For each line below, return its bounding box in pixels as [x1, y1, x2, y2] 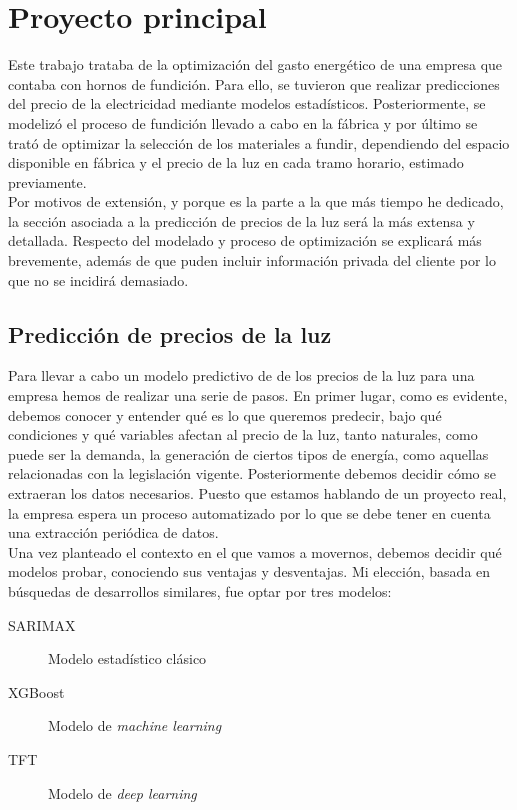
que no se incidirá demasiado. [8, 269, 189, 290]
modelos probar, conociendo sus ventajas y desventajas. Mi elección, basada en [8, 561, 491, 582]
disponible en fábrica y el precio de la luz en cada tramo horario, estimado [8, 152, 464, 173]
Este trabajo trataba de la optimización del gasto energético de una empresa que [8, 54, 503, 75]
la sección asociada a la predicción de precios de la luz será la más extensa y [8, 210, 475, 231]
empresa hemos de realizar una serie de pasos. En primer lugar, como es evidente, [8, 385, 508, 406]
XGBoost [8, 681, 65, 702]
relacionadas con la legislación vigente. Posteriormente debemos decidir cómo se [8, 463, 496, 484]
